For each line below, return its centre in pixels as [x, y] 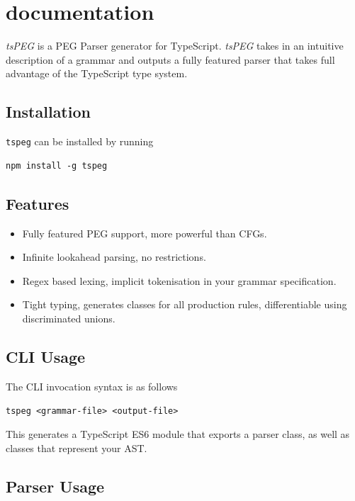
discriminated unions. [69, 318]
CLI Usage [46, 356]
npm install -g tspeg [57, 165]
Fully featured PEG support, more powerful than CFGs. [145, 233]
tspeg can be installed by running [80, 141]
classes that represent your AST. [77, 447]
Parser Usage [55, 486]
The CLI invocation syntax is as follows [92, 386]
